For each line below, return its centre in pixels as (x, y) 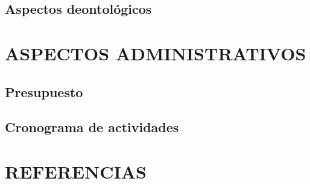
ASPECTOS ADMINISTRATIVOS (156, 53)
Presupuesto (44, 91)
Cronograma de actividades (92, 127)
